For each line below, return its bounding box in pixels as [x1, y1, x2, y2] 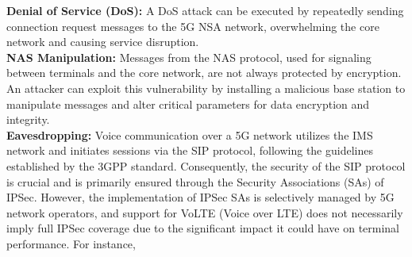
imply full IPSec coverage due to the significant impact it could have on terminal [6, 220, 400, 236]
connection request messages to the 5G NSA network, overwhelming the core [6, 17, 379, 34]
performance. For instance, [6, 235, 136, 251]
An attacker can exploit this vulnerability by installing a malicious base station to [6, 79, 406, 96]
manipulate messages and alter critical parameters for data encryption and [6, 95, 370, 112]
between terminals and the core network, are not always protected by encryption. [6, 64, 402, 81]
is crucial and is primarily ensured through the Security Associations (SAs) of [6, 173, 384, 190]
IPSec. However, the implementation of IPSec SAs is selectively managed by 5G [6, 189, 395, 205]
